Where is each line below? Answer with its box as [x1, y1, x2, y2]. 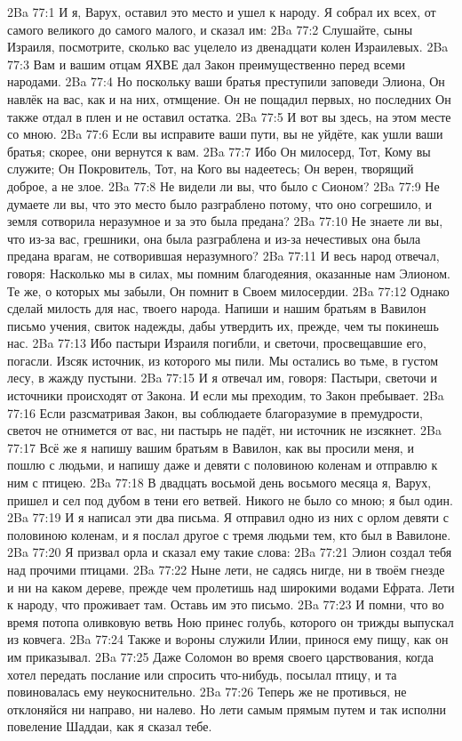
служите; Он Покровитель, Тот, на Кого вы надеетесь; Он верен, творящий [7, 159, 414, 178]
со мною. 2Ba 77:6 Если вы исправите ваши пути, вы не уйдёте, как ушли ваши [7, 125, 443, 143]
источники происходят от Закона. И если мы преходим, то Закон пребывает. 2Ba [7, 386, 444, 405]
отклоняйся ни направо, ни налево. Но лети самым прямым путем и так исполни [7, 699, 446, 718]
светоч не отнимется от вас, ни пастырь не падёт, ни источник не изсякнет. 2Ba [7, 421, 442, 439]
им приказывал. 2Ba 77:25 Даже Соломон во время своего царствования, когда [7, 647, 434, 665]
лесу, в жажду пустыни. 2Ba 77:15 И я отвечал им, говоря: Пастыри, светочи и [7, 368, 438, 387]
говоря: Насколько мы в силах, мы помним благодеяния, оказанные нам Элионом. [7, 263, 450, 282]
